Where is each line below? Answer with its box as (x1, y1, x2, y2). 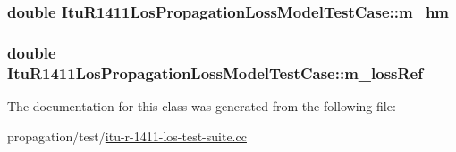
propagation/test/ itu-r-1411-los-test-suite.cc (7, 126, 247, 145)
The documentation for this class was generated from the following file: (7, 96, 396, 115)
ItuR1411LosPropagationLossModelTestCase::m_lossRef (7, 61, 423, 84)
